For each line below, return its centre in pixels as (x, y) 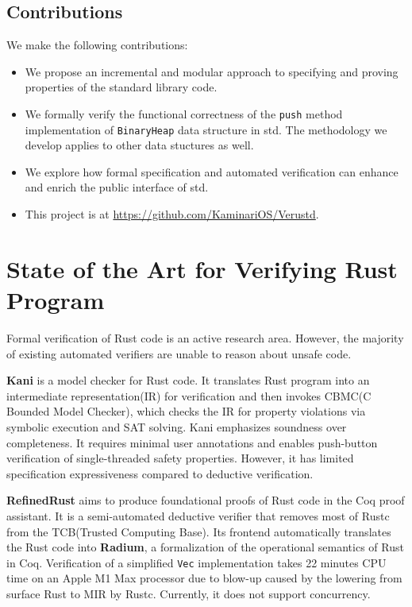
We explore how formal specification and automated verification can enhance (212, 171)
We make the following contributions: (97, 45)
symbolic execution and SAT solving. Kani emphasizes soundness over (177, 426)
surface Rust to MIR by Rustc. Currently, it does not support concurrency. (189, 593)
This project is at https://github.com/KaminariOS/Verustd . (172, 214)
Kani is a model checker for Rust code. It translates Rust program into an (188, 380)
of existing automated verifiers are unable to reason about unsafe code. (179, 353)
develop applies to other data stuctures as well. (139, 145)
